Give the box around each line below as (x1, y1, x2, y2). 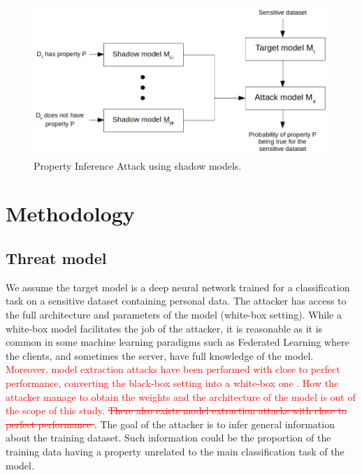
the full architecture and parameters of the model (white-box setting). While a (6, 307, 342, 322)
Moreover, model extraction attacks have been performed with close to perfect (6, 362, 340, 377)
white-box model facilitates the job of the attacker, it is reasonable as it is (6, 321, 323, 335)
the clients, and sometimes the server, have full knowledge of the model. (6, 348, 314, 363)
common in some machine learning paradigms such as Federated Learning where (6, 335, 349, 349)
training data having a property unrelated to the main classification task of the (6, 444, 345, 458)
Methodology (6, 199, 135, 228)
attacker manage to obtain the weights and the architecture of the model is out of (6, 389, 356, 404)
